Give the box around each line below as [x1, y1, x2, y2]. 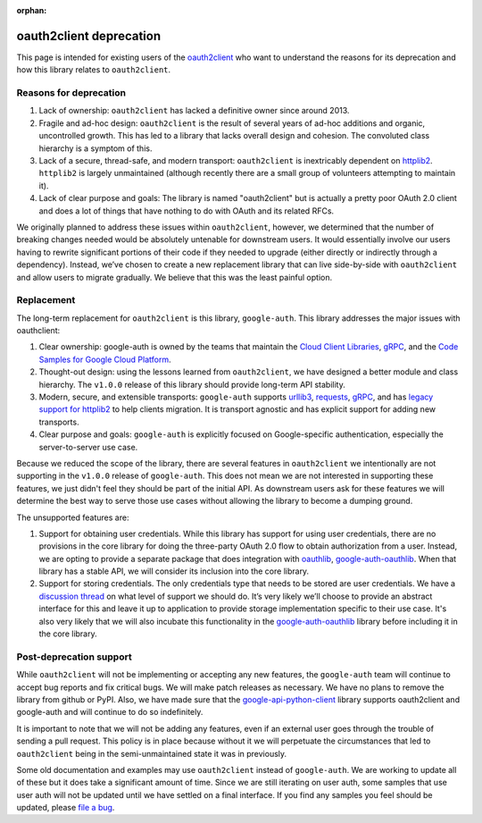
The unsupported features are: [16, 512, 129, 523]
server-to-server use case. [38, 441, 138, 452]
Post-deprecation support [16, 651, 133, 663]
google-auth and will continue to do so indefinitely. [16, 707, 204, 718]
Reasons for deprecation [16, 87, 127, 99]
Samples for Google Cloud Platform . [38, 354, 171, 365]
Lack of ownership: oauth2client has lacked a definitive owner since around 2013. [38, 105, 350, 116]
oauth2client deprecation [16, 28, 161, 44]
